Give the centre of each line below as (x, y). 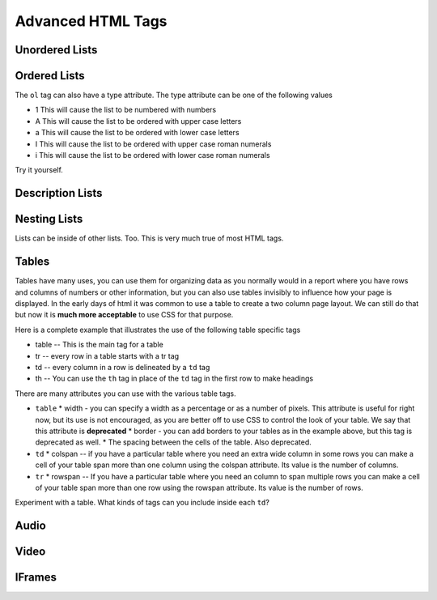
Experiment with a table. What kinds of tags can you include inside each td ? (142, 503)
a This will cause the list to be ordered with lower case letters (137, 133)
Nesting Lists (49, 219)
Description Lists (59, 193)
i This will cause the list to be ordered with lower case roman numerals (153, 155)
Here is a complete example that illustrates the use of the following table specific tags (158, 330)
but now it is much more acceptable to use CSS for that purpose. (124, 315)
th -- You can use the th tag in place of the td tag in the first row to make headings (174, 379)
